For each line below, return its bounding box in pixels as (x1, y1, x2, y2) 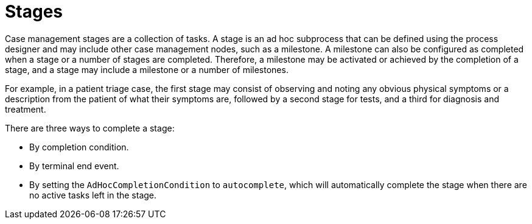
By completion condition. (29, 141, 129, 152)
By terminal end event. (29, 160, 119, 171)
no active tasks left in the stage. (29, 189, 157, 200)
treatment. (5, 103, 46, 114)
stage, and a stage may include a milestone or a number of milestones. (5, 64, 289, 75)
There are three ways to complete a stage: (5, 122, 175, 133)
